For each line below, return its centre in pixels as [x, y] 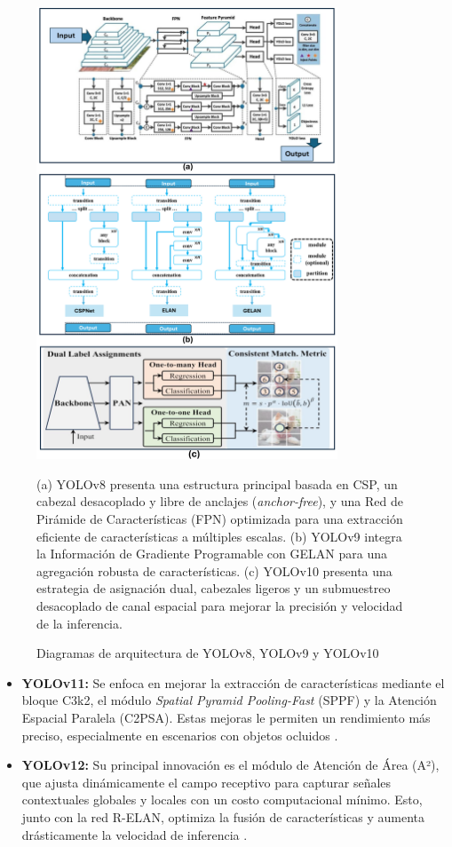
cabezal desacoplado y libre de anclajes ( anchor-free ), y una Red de [220, 501]
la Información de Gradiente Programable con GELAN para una [212, 554]
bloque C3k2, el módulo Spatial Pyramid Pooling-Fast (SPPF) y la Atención [229, 700]
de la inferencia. [79, 623]
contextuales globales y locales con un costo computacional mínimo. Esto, [222, 800]
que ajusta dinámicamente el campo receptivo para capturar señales [206, 782]
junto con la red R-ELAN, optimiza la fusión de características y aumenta [223, 816]
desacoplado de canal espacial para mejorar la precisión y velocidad [220, 606]
